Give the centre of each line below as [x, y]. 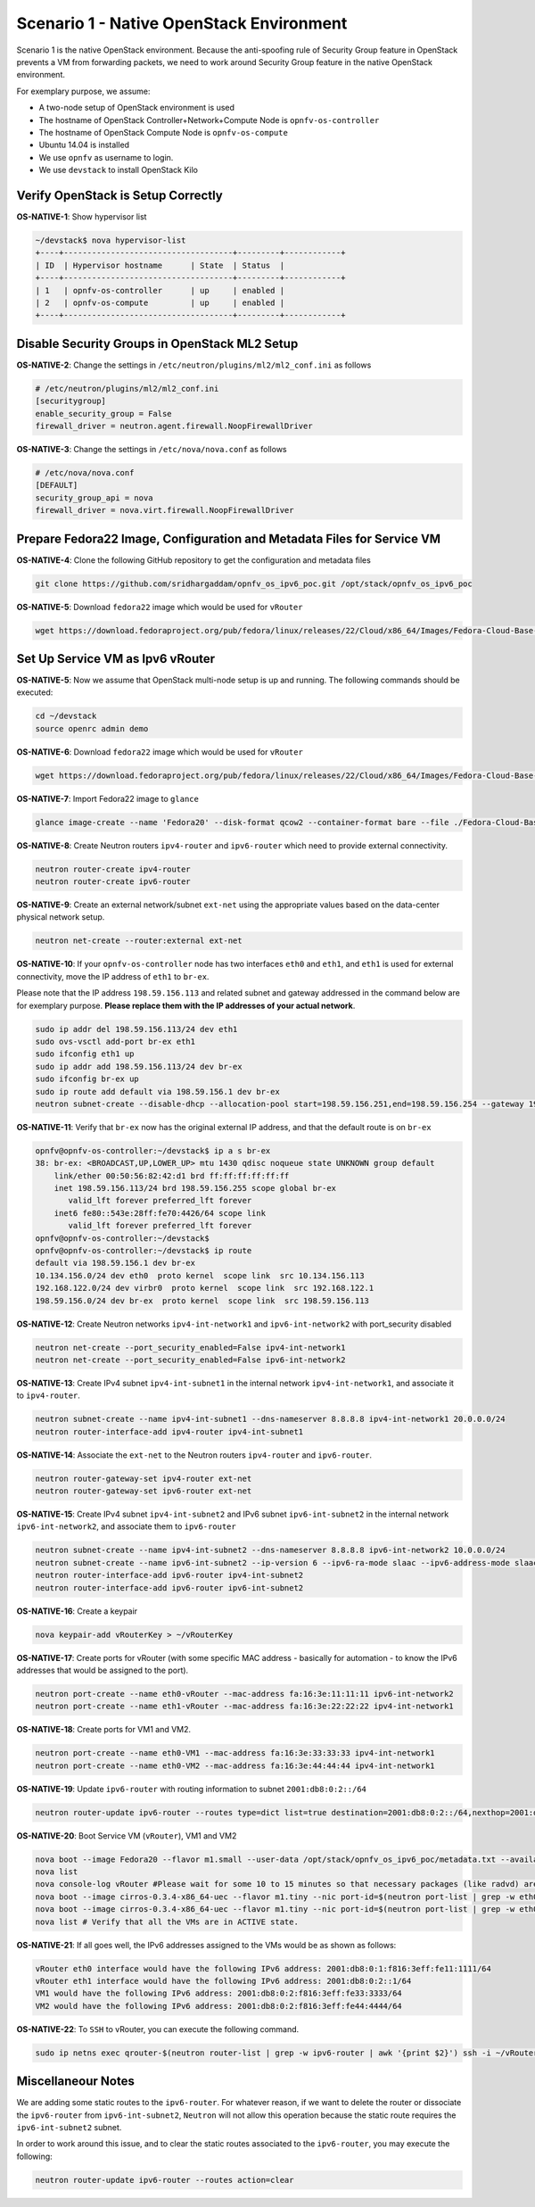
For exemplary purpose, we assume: [83, 91]
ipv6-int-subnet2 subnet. [69, 2127]
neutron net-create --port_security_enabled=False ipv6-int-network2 [190, 1360]
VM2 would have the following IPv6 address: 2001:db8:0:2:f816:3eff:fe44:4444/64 [219, 2006]
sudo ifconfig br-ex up [87, 1079]
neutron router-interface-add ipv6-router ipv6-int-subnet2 [169, 1587]
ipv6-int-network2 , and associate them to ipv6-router [126, 1526]
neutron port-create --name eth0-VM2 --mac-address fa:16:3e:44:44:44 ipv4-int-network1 [235, 1765]
